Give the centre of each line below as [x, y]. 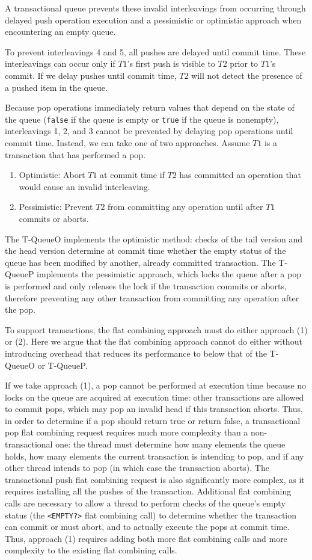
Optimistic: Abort [52, 175]
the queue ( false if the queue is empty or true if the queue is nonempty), [142, 119]
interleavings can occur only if [60, 63]
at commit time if [132, 175]
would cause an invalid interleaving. [84, 186]
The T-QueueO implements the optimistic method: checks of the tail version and [154, 238]
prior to [244, 63]
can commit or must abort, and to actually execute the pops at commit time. [147, 527]
